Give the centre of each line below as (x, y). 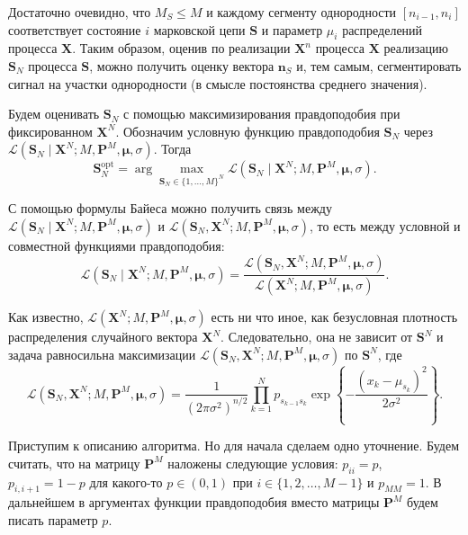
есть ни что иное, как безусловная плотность (334, 317)
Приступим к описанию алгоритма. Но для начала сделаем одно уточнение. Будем (234, 446)
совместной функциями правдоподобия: (117, 245)
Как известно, (46, 317)
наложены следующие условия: (253, 463)
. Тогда (172, 149)
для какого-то (126, 481)
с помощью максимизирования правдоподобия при (262, 114)
